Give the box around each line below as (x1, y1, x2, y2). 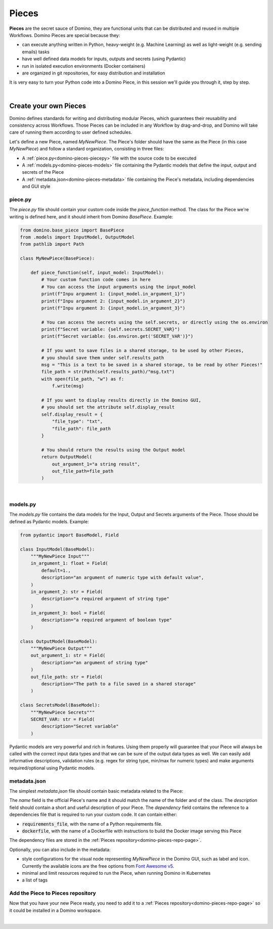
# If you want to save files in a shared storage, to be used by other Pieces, (41, 347, 244, 354)
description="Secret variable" (41, 723, 119, 729)
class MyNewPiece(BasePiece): (20, 256, 95, 261)
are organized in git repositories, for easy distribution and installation (22, 70, 165, 76)
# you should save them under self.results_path (41, 355, 164, 361)
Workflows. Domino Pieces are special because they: (9, 32, 120, 38)
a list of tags (22, 877, 48, 883)
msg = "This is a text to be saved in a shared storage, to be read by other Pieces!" (41, 362, 263, 368)
